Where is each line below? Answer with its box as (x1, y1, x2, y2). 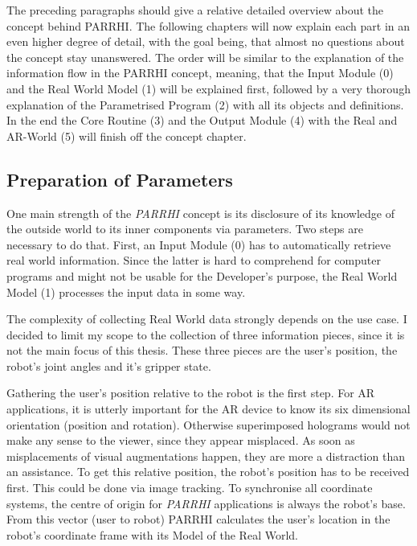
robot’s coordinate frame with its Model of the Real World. (6, 526, 298, 543)
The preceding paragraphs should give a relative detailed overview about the (6, 2, 383, 18)
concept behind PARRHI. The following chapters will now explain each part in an (6, 17, 411, 34)
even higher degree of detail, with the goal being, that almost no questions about (6, 33, 405, 50)
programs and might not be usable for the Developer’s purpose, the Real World (6, 267, 398, 284)
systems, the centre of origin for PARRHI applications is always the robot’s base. (6, 495, 406, 511)
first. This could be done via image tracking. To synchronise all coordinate (6, 479, 373, 496)
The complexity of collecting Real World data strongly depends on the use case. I (6, 310, 407, 327)
